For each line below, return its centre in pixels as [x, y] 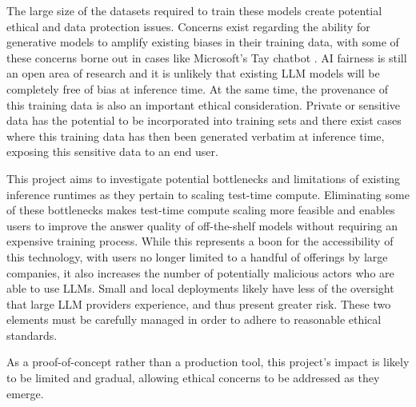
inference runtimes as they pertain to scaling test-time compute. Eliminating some [208, 194]
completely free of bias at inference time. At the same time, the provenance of [197, 88]
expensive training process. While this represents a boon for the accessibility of [200, 241]
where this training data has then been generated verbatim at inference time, [196, 136]
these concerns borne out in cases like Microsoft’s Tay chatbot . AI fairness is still [207, 57]
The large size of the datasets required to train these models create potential [194, 10]
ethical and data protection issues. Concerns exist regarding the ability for [188, 26]
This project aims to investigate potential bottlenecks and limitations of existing [204, 178]
